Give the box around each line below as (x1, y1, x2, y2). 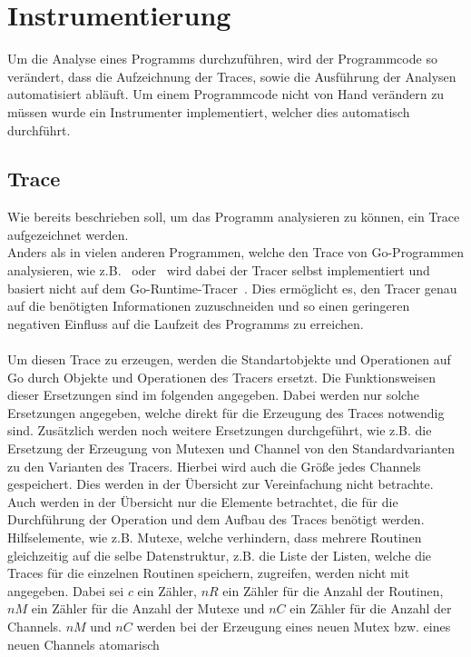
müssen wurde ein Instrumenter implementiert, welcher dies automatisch (7, 102, 410, 121)
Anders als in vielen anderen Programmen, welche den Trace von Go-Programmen (7, 243, 464, 262)
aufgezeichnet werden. (7, 224, 129, 244)
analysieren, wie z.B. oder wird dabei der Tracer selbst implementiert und (7, 261, 430, 280)
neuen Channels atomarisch (7, 634, 160, 653)
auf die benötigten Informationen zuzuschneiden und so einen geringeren (7, 296, 410, 315)
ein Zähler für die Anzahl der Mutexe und (31, 599, 265, 618)
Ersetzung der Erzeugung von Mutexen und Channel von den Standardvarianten (7, 439, 456, 458)
